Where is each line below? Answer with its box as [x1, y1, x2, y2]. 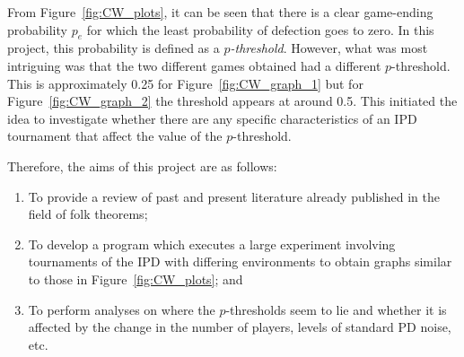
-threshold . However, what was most [230, 39, 428, 57]
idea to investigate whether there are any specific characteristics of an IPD [7, 109, 417, 127]
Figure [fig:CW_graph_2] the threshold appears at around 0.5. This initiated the [7, 91, 458, 110]
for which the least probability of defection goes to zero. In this [86, 20, 434, 39]
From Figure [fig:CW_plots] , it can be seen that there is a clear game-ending [7, 3, 433, 21]
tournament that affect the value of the [7, 126, 223, 145]
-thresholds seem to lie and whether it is [225, 300, 447, 318]
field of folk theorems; [28, 205, 148, 223]
